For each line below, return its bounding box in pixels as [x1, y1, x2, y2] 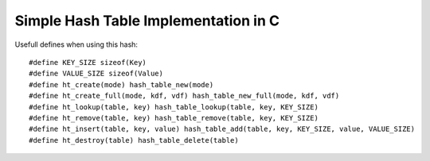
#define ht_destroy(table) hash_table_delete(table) [29, 136, 239, 144]
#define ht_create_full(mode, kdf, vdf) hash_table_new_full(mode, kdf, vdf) [29, 91, 340, 101]
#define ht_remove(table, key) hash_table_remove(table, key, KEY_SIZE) [29, 113, 319, 122]
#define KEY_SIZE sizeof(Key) [29, 58, 147, 67]
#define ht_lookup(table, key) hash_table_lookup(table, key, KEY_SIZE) [29, 102, 319, 111]
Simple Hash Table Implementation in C [14, 12, 280, 29]
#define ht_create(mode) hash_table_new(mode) [29, 80, 214, 89]
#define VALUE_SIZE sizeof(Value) [29, 69, 163, 79]
